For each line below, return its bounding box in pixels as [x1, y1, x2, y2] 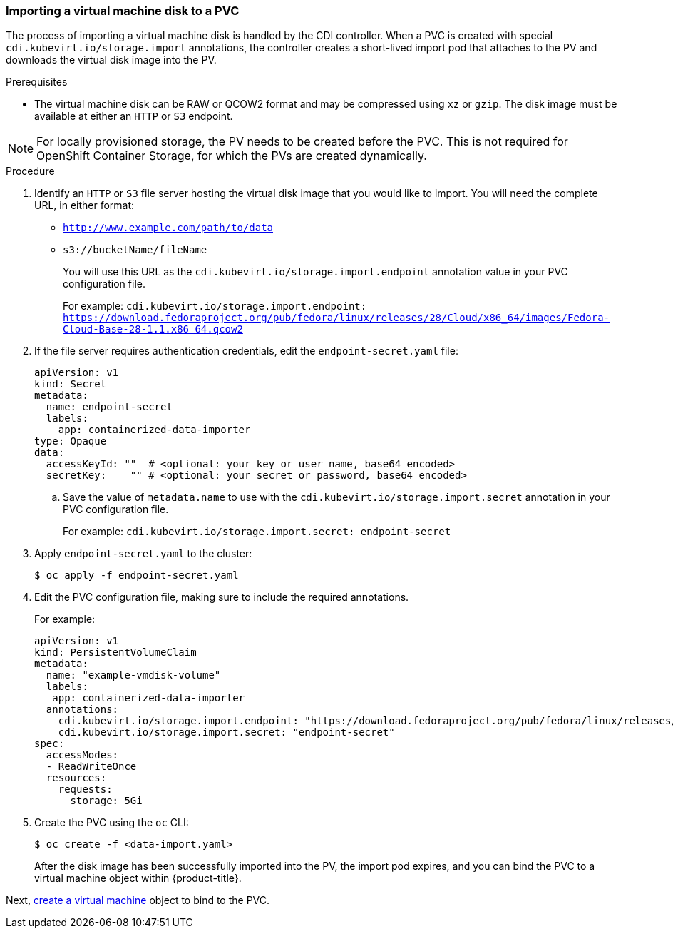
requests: [58, 783, 113, 796]
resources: [46, 772, 107, 784]
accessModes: [46, 749, 119, 761]
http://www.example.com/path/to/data [63, 222, 274, 234]
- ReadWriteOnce [46, 761, 137, 773]
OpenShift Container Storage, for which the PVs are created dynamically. [36, 148, 427, 163]
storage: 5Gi [70, 795, 143, 807]
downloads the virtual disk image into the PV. [6, 54, 217, 66]
